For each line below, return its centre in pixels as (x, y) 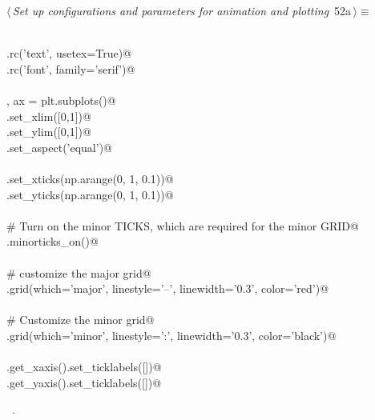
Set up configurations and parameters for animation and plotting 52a (182, 10)
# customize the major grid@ (79, 272)
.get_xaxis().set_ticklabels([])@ (84, 367)
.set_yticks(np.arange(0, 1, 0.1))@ (90, 194)
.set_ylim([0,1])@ (49, 132)
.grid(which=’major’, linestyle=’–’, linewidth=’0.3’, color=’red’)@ (168, 288)
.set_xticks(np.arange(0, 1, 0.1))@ (90, 178)
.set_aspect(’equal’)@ (59, 147)
